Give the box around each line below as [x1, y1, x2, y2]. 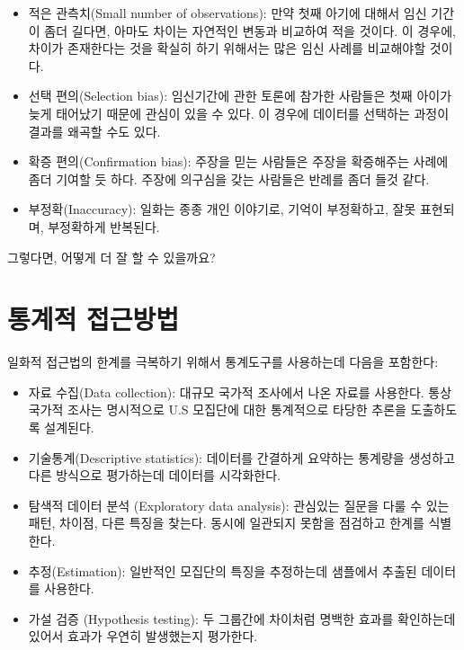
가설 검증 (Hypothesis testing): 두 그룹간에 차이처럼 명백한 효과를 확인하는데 [28, 609, 456, 628]
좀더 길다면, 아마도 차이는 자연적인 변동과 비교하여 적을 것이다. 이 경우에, [44, 21, 456, 40]
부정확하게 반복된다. [48, 217, 160, 236]
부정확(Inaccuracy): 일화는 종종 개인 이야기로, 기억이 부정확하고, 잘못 [28, 200, 416, 218]
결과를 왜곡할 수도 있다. [28, 121, 161, 140]
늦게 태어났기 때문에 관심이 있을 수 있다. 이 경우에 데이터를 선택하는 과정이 [28, 103, 450, 122]
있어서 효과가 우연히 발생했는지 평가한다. [28, 627, 258, 646]
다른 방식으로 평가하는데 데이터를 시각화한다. [28, 466, 281, 485]
